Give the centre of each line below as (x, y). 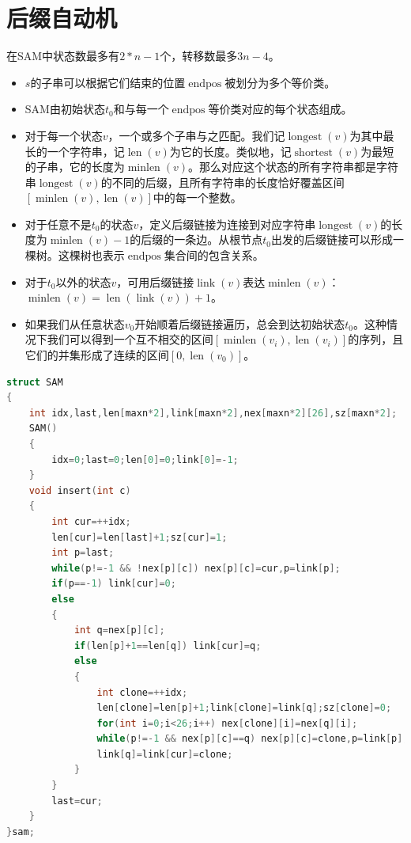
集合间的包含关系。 (214, 255)
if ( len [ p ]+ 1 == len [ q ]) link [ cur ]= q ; (168, 646)
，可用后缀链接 (155, 281)
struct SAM (35, 382)
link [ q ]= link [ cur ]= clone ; (165, 754)
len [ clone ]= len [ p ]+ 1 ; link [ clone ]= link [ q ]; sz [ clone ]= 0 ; (244, 708)
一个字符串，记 (86, 151)
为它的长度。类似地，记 (230, 151)
